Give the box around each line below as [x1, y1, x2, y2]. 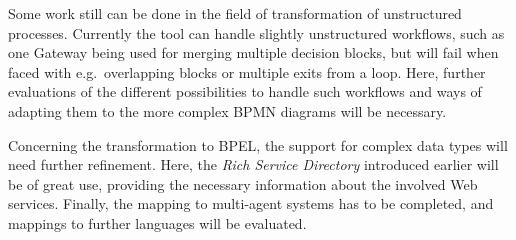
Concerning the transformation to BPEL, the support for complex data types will [8, 134, 508, 155]
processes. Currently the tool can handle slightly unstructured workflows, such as [8, 22, 505, 43]
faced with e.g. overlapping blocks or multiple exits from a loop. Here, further [8, 61, 486, 82]
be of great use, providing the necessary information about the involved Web [8, 173, 478, 194]
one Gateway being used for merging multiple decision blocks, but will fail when [8, 42, 499, 63]
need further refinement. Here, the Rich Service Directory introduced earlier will [8, 154, 499, 175]
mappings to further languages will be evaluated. [8, 212, 307, 233]
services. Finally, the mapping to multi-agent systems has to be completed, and [8, 193, 494, 214]
